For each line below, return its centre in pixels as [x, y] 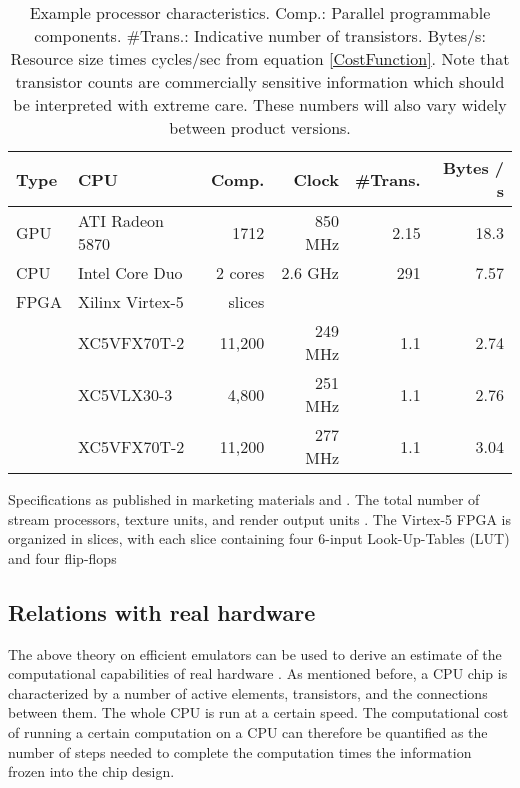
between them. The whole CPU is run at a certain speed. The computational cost [258, 712]
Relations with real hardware [162, 611]
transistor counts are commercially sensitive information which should [260, 81]
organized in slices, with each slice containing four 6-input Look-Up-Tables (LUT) [259, 538]
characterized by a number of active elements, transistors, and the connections [248, 692]
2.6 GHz [310, 272]
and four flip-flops [62, 557]
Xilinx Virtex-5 [130, 301]
